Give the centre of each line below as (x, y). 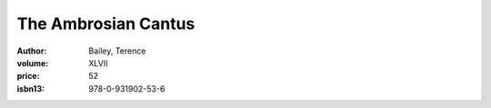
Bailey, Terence (117, 51)
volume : (33, 63)
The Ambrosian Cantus (106, 24)
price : (28, 76)
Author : (32, 51)
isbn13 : (31, 88)
